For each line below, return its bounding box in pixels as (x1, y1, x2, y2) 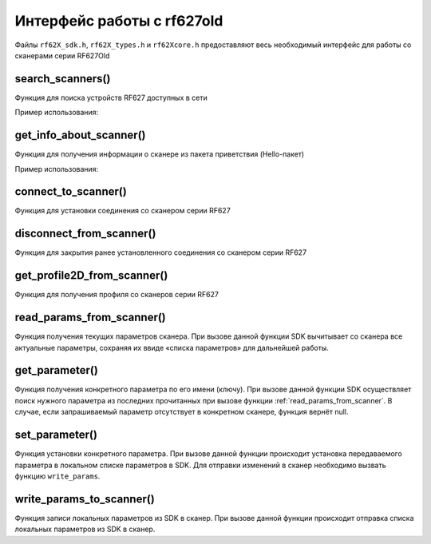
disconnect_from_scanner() (14, 227, 156, 240)
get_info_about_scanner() (14, 129, 146, 142)
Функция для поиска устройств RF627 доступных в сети (14, 93, 208, 102)
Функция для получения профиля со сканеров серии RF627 (14, 290, 219, 300)
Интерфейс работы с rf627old (14, 12, 223, 30)
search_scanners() (14, 72, 111, 85)
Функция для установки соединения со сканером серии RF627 (14, 206, 231, 216)
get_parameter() (14, 363, 99, 377)
